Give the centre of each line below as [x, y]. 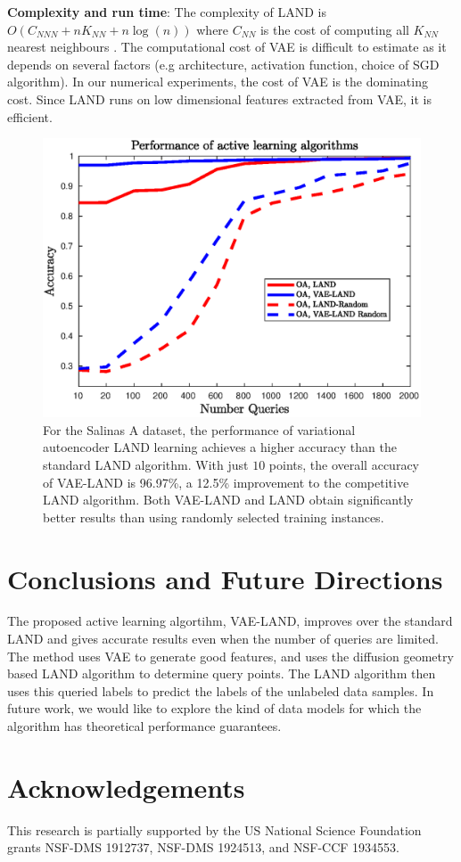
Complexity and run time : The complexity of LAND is [167, 12]
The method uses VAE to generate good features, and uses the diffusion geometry [230, 656]
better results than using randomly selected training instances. [214, 517]
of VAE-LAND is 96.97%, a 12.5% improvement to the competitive [226, 482]
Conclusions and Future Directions [225, 578]
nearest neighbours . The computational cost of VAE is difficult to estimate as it [227, 47]
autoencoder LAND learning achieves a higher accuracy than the [220, 447]
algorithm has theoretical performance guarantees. [144, 726]
